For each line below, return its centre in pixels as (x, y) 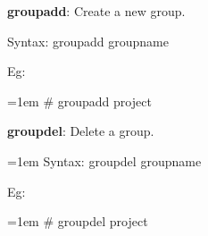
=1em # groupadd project (79, 101)
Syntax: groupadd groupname (88, 41)
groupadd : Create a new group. (96, 11)
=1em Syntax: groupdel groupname (104, 160)
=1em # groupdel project (78, 221)
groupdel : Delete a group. (81, 131)
